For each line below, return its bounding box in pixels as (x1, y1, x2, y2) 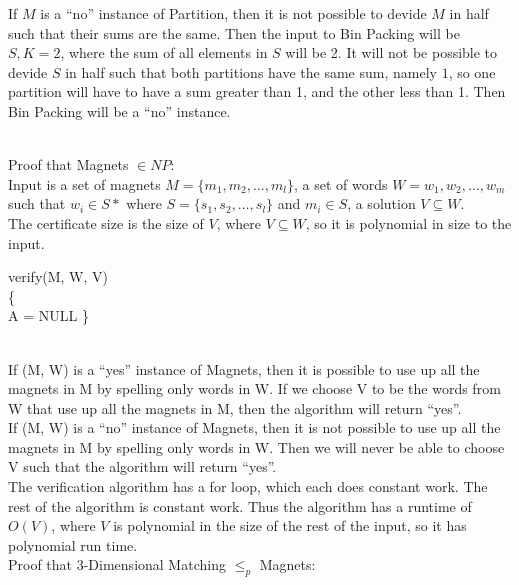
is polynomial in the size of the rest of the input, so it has (113, 515, 467, 536)
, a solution (347, 193, 416, 214)
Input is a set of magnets (8, 173, 161, 194)
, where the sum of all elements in (60, 42, 268, 63)
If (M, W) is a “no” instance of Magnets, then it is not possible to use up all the (8, 417, 501, 438)
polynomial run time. (8, 534, 138, 555)
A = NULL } (8, 305, 89, 326)
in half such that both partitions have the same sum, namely (65, 61, 437, 82)
